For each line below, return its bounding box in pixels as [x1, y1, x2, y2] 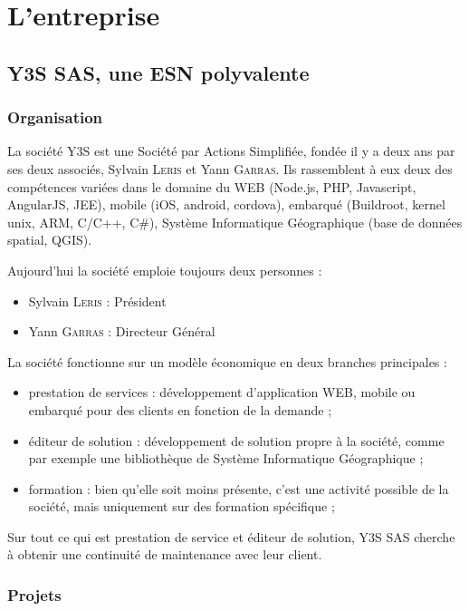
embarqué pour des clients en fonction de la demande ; [28, 400, 332, 419]
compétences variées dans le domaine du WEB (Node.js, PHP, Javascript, [7, 177, 416, 196]
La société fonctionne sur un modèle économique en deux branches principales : [7, 352, 447, 371]
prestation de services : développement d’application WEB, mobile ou [28, 383, 416, 402]
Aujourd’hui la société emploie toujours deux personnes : [7, 260, 322, 279]
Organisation [7, 106, 103, 129]
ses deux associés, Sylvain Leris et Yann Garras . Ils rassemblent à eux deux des [7, 159, 453, 178]
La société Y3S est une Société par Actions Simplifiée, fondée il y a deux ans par [7, 141, 455, 160]
